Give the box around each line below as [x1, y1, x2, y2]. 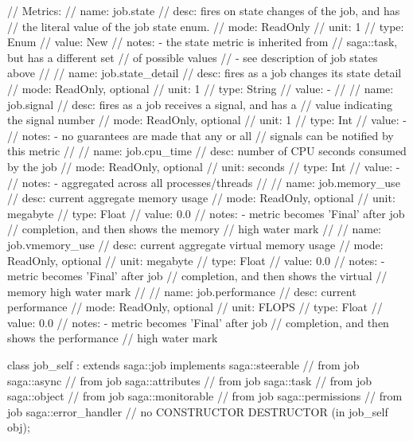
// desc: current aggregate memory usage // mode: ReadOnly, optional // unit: [7, 189, 395, 206]
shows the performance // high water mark [7, 330, 218, 346]
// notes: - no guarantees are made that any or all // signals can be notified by [7, 127, 394, 143]
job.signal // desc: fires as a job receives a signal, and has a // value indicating [7, 96, 392, 112]
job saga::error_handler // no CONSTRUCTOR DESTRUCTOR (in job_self [7, 403, 388, 420]
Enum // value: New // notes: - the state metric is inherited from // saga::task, [7, 33, 398, 50]
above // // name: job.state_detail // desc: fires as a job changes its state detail [7, 64, 402, 81]
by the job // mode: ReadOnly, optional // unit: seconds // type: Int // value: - [7, 158, 400, 174]
